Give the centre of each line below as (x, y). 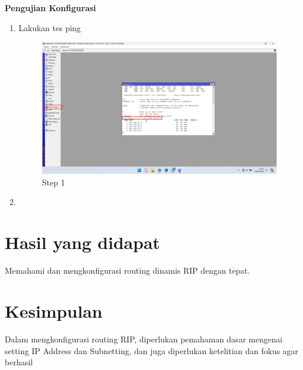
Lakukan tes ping (50, 27)
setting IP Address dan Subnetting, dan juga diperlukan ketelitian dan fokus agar (151, 350)
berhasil (19, 362)
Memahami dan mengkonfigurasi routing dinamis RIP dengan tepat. (127, 270)
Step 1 (53, 182)
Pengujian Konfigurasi (50, 8)
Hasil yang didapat (83, 242)
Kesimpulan (54, 310)
